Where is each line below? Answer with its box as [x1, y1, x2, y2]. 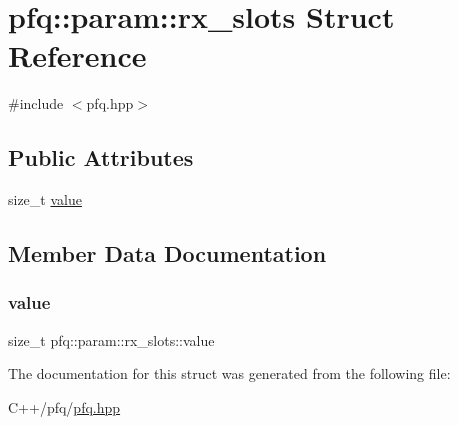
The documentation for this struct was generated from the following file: [8, 363, 451, 384]
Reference [8, 35, 147, 76]
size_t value [8, 189, 82, 210]
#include [8, 93, 64, 114]
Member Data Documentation [8, 238, 327, 269]
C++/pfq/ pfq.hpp [8, 396, 121, 417]
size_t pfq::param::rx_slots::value [8, 329, 215, 350]
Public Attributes [8, 142, 194, 173]
